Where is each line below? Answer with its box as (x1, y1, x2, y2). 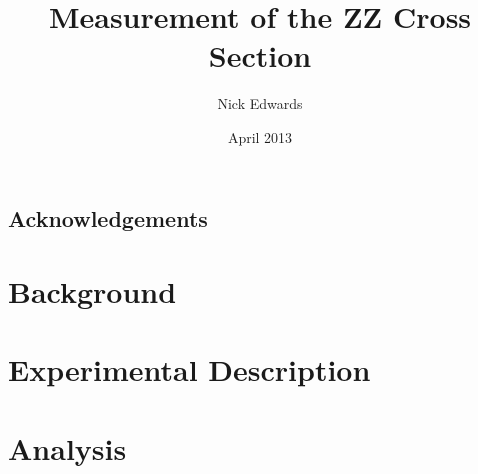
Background (8, 271, 177, 312)
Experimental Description (8, 349, 371, 390)
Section (208, 35, 312, 76)
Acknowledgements (8, 202, 208, 233)
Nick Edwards (217, 93, 303, 114)
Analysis (8, 427, 127, 468)
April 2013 (227, 126, 293, 147)
